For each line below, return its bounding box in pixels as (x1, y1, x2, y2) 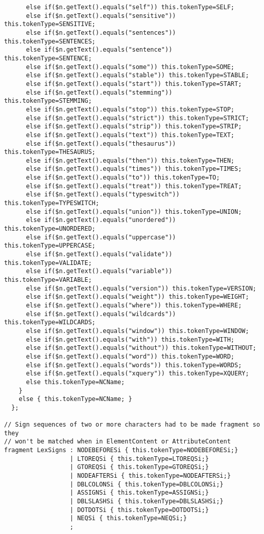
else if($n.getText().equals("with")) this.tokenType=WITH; (26, 336, 235, 343)
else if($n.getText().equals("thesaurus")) (26, 140, 176, 147)
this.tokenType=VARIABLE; (4, 276, 92, 283)
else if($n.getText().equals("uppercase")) (26, 233, 176, 241)
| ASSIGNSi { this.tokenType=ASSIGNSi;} (69, 489, 209, 497)
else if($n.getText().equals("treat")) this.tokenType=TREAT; (26, 182, 242, 190)
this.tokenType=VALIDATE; (4, 259, 92, 266)
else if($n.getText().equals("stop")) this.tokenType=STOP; (26, 105, 235, 113)
